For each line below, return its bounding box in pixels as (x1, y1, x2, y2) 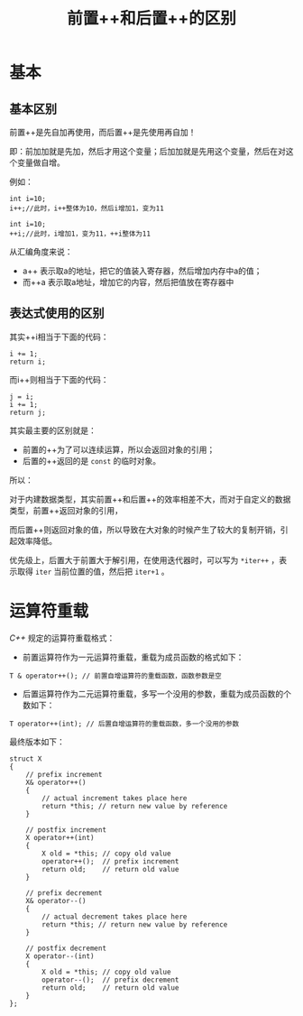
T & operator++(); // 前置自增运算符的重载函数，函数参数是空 (9, 671, 223, 680)
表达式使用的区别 (9, 306, 105, 321)
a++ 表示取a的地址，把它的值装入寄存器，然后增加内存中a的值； (22, 265, 262, 276)
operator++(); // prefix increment (41, 856, 179, 866)
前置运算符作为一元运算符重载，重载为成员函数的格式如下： (22, 651, 244, 662)
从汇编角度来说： (9, 246, 73, 257)
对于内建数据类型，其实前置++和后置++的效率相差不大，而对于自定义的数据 (9, 494, 291, 504)
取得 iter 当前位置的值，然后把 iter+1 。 (16, 566, 170, 577)
